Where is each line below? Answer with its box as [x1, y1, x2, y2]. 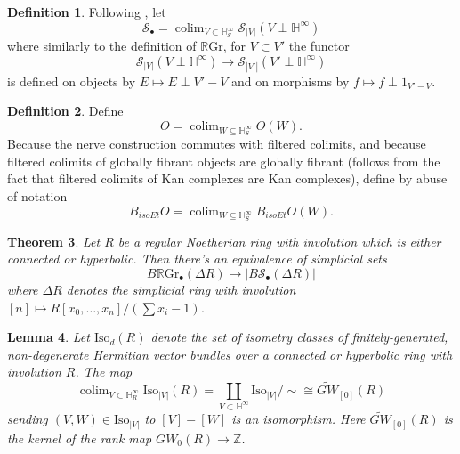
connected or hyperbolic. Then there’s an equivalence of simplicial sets [7, 249, 387, 268]
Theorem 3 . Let [7, 231, 101, 250]
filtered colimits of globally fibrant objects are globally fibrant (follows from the [7, 151, 440, 170]
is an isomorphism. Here [231, 409, 366, 428]
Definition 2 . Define [7, 101, 124, 120]
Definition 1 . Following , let [7, 3, 166, 20]
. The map [75, 362, 133, 381]
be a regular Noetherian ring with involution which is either [117, 231, 441, 250]
